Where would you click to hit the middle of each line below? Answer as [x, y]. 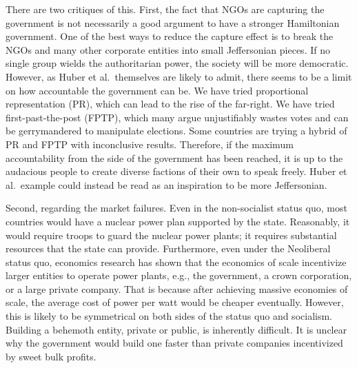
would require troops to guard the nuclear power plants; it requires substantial [171, 235]
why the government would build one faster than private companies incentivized [174, 343]
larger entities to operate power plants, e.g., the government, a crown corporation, [179, 275]
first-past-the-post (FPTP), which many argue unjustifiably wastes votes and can [177, 117]
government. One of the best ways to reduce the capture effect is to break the [170, 36]
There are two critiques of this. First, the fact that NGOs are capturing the [165, 9]
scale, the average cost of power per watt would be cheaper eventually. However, [175, 302]
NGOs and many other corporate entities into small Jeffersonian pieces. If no [168, 49]
